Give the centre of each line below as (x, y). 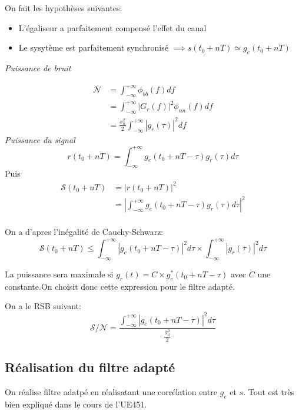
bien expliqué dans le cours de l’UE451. (76, 404)
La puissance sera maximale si (59, 274)
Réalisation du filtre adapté (90, 367)
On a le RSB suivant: (43, 306)
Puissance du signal (40, 139)
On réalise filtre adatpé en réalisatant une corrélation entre (111, 392)
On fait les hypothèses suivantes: (64, 8)
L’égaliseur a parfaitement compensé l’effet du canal (112, 27)
